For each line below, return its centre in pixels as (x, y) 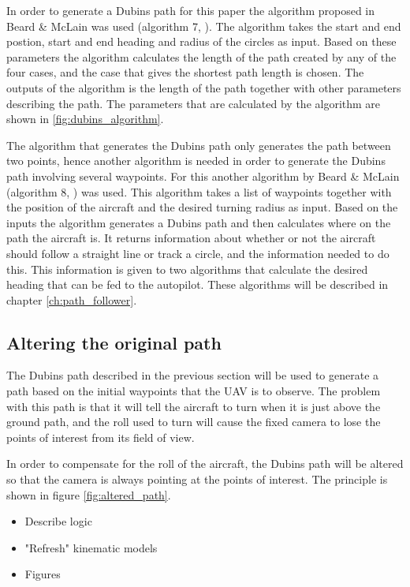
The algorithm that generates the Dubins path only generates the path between (199, 145)
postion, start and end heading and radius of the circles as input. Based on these (201, 41)
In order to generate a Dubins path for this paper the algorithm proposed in (191, 10)
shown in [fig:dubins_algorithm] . (85, 119)
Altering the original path (114, 342)
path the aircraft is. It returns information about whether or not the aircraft (191, 238)
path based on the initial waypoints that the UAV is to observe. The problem (194, 391)
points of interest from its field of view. (101, 437)
